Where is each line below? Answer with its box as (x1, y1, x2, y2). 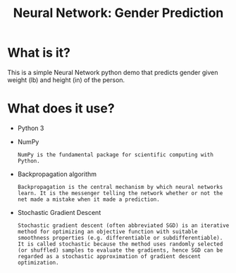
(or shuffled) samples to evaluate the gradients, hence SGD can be (17, 246, 223, 254)
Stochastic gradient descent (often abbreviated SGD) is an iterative (17, 221, 230, 229)
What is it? (7, 45, 71, 61)
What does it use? (7, 100, 115, 117)
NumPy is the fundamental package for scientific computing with (17, 151, 213, 158)
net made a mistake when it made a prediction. (17, 196, 160, 203)
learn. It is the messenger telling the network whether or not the (17, 190, 223, 197)
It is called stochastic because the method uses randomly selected (17, 240, 223, 248)
